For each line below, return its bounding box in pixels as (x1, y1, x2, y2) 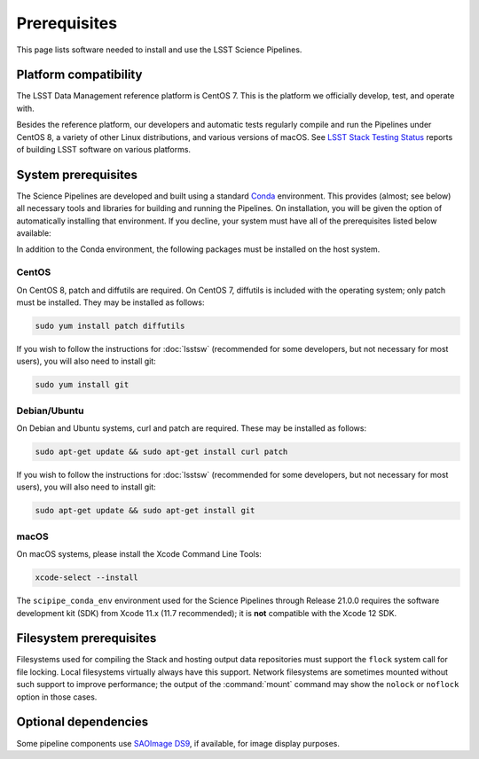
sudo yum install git (35, 379, 130, 390)
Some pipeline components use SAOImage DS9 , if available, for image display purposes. (16, 738, 341, 748)
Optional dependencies (16, 715, 149, 730)
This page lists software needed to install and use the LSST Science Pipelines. (16, 44, 302, 55)
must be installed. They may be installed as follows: (16, 297, 205, 308)
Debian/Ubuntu (16, 404, 84, 417)
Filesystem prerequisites (16, 630, 157, 646)
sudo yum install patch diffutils (35, 321, 185, 331)
